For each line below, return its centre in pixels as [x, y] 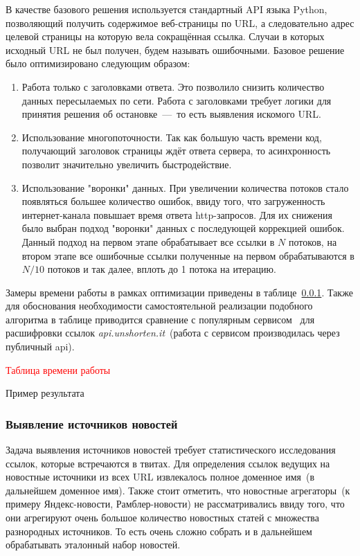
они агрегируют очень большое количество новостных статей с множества [162, 518]
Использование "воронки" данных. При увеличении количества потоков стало [185, 187]
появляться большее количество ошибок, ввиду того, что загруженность [173, 201]
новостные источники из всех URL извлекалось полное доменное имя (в [160, 477]
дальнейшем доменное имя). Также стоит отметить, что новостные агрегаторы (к [178, 490]
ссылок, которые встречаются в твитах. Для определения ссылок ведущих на [168, 463]
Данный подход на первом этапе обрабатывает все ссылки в [148, 241]
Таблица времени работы [58, 369]
